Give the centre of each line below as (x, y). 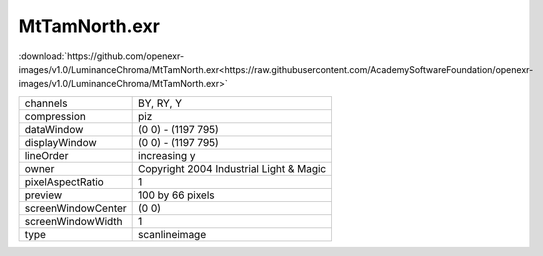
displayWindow (60, 142)
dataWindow (54, 129)
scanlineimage (172, 234)
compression (55, 116)
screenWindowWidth (74, 221)
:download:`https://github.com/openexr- (101, 56)
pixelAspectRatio (64, 182)
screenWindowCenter (75, 208)
